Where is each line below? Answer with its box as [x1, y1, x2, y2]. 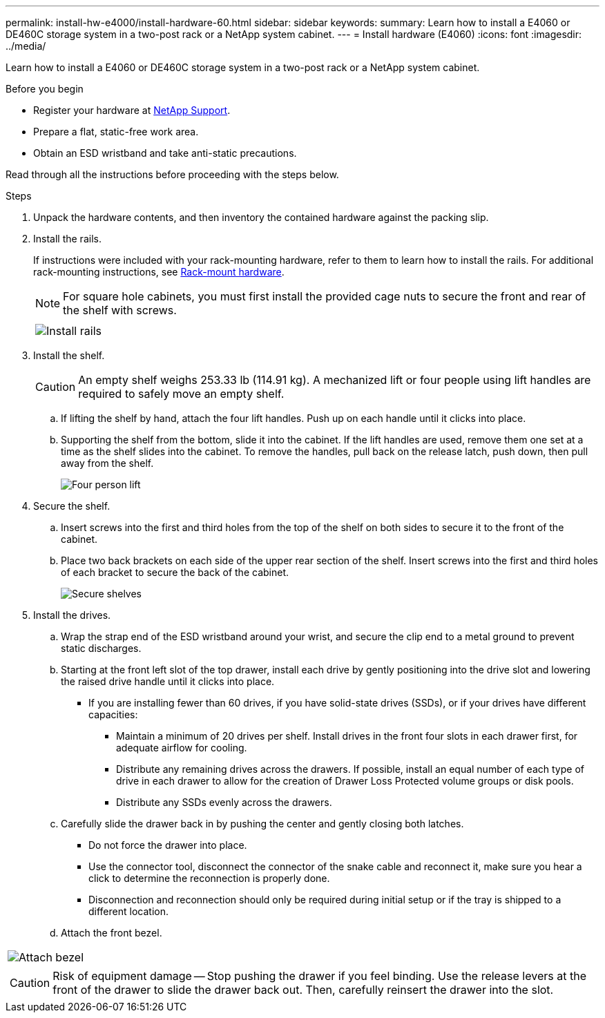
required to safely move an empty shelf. [78, 387, 285, 401]
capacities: [88, 709, 138, 720]
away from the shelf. [61, 457, 154, 469]
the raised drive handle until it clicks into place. [61, 675, 275, 687]
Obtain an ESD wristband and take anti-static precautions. [33, 147, 297, 159]
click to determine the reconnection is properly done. [88, 872, 330, 884]
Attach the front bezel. [61, 927, 162, 939]
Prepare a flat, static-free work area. [33, 126, 199, 137]
